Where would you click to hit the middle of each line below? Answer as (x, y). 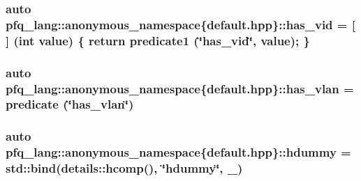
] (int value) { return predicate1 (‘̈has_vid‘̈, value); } (158, 40)
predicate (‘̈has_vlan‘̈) (70, 104)
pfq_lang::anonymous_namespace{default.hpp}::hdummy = (178, 152)
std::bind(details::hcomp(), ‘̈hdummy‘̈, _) (124, 168)
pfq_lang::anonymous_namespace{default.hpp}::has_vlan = (180, 88)
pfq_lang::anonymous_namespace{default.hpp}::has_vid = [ (180, 24)
